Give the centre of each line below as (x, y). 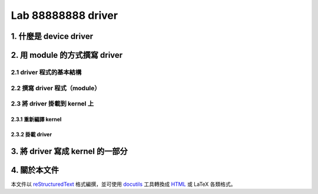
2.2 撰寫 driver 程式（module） (56, 88)
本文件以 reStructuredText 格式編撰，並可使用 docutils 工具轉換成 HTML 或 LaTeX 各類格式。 (123, 184)
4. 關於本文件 (35, 170)
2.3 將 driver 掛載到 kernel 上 (52, 104)
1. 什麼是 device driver (52, 36)
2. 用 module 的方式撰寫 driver (67, 55)
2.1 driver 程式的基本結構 (46, 72)
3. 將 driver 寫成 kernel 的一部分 (69, 151)
